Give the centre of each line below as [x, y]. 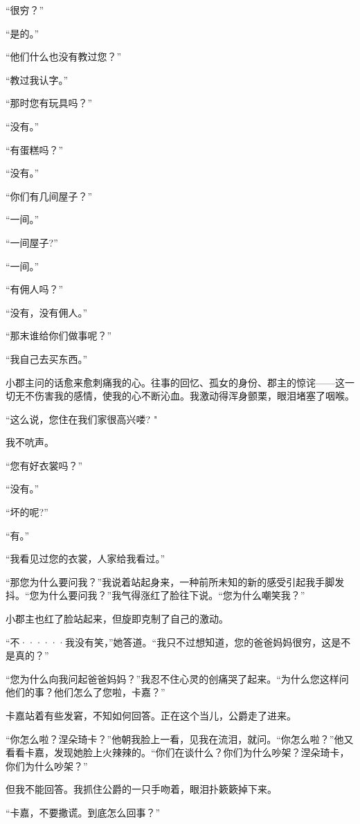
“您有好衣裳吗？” [44, 465]
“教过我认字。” [37, 79]
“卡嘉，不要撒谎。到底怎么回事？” [83, 812]
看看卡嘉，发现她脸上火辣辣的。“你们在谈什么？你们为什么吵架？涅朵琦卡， [178, 752]
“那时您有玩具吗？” [49, 103]
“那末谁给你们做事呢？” [59, 335]
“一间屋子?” [32, 242]
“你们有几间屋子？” [49, 196]
